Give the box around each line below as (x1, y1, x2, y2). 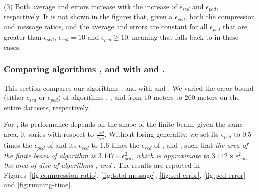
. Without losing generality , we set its (104, 129, 219, 139)
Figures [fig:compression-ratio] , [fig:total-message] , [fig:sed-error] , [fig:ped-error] (4, 169, 246, 180)
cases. (4, 41, 21, 52)
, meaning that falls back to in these (128, 31, 239, 42)
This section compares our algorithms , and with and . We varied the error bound (4, 82, 254, 93)
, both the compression (185, 11, 255, 22)
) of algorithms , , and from (58, 92, 142, 102)
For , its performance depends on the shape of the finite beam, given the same (4, 119, 243, 129)
